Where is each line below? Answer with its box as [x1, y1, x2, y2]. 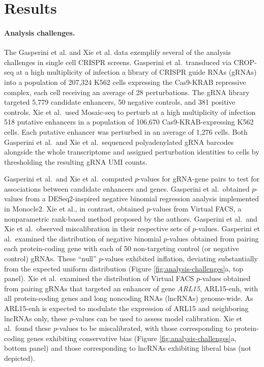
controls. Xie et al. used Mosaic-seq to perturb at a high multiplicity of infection [4, 106, 256, 117]
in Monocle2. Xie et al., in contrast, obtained [4, 203, 144, 214]
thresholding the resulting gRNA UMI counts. [4, 156, 148, 167]
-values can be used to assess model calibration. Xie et [73, 313, 243, 323]
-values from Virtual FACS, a [150, 203, 242, 214]
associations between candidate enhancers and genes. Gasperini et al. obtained [4, 183, 250, 194]
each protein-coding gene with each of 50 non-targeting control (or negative [4, 243, 239, 254]
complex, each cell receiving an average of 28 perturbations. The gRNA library [4, 86, 250, 97]
